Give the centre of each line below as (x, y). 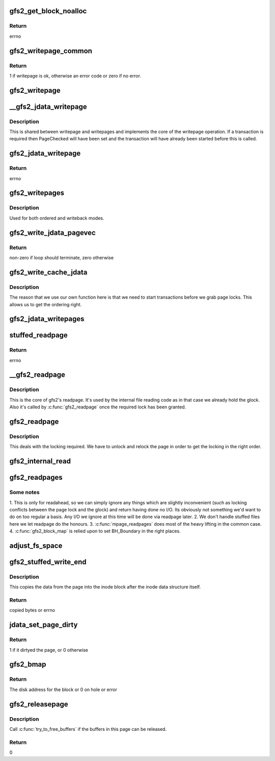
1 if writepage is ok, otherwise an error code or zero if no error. (75, 76)
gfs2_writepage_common (51, 51)
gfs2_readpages (36, 477)
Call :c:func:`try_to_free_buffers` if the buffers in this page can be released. (88, 729)
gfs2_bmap (28, 664)
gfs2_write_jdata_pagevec (53, 232)
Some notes (25, 493)
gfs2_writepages (37, 193)
